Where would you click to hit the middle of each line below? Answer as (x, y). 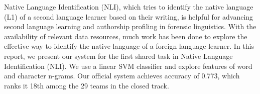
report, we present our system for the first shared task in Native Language (118, 56)
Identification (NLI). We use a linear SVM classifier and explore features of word (128, 66)
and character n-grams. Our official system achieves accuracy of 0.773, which (122, 76)
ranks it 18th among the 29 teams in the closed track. (87, 85)
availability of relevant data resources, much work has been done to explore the (126, 36)
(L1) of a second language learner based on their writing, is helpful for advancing (129, 16)
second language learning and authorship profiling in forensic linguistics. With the (130, 26)
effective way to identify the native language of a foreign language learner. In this (129, 46)
